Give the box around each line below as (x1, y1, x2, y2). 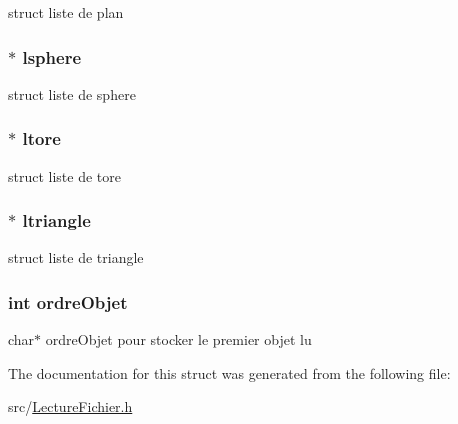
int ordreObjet (8, 289, 128, 314)
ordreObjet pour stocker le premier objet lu (45, 329, 312, 350)
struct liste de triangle (8, 247, 144, 268)
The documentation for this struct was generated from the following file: (8, 362, 451, 383)
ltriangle (22, 208, 91, 233)
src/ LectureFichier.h (8, 396, 133, 417)
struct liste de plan (8, 2, 124, 22)
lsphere (22, 44, 82, 69)
